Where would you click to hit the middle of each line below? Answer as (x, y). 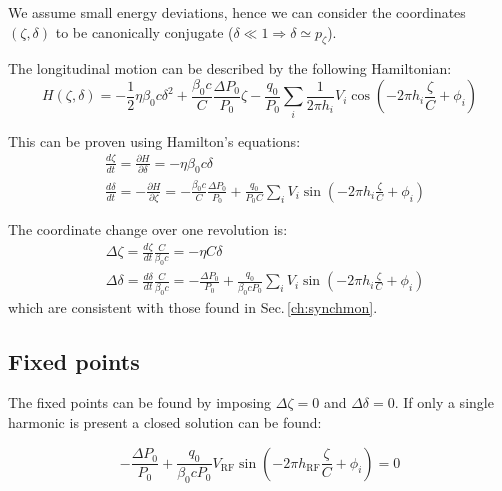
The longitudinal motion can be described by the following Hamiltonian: (230, 68)
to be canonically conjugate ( (144, 31)
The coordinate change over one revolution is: (148, 229)
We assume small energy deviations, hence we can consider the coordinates (237, 12)
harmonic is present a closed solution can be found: (165, 421)
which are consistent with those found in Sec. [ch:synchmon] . (193, 306)
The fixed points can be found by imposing (140, 402)
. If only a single (444, 402)
